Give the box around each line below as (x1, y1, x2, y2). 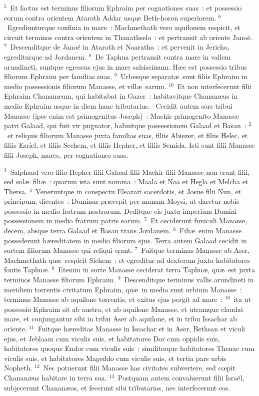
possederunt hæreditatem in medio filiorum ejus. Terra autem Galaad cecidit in (4, 235, 247, 245)
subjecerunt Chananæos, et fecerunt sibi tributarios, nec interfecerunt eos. (4, 382, 230, 392)
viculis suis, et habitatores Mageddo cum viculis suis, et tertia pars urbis (4, 352, 226, 363)
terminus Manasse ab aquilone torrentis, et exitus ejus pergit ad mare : (4, 294, 223, 304)
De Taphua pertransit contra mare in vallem (95, 51, 231, 62)
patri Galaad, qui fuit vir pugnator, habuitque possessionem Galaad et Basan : (4, 120, 246, 131)
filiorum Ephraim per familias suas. (4, 71, 112, 82)
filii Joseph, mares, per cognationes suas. (4, 149, 128, 160)
